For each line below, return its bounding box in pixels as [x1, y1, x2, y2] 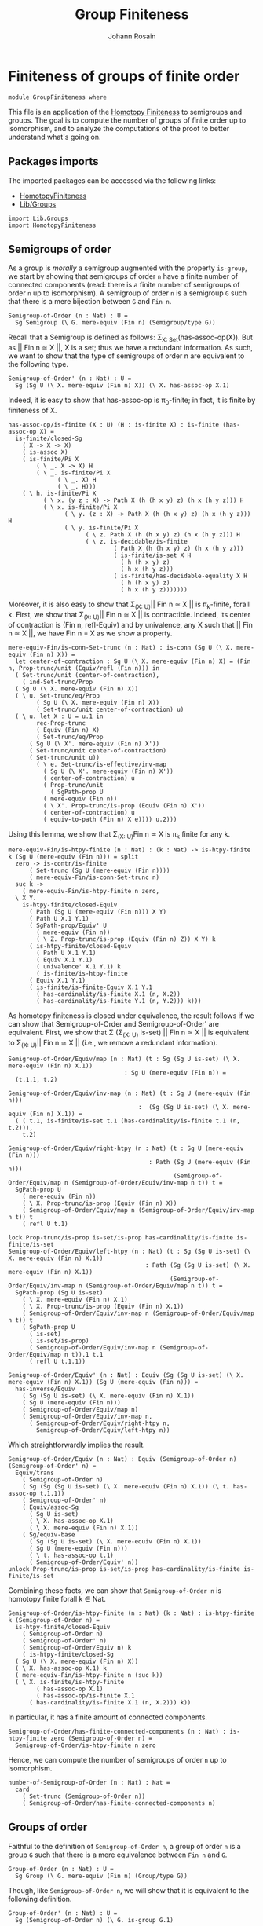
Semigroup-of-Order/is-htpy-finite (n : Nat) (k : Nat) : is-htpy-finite [8, 1609, 255, 1617]
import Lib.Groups [8, 214, 68, 222]
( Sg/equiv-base [22, 1530, 76, 1539]
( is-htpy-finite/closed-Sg [22, 1650, 114, 1658]
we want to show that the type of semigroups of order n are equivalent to [8, 351, 245, 361]
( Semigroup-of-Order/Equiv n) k [22, 1643, 132, 1651]
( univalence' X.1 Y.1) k [36, 963, 122, 971]
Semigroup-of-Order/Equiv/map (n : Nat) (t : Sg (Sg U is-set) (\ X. [8, 1055, 241, 1063]
